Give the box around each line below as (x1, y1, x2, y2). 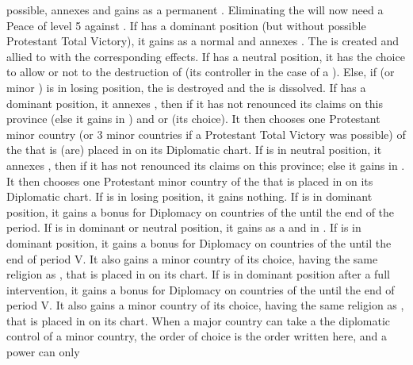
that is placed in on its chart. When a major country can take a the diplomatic (6, 312, 391, 328)
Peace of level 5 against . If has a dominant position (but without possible (6, 17, 366, 33)
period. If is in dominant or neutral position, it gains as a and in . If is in (6, 219, 361, 236)
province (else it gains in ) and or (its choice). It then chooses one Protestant (6, 110, 380, 127)
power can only (6, 344, 80, 360)
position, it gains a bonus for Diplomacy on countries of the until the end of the (6, 203, 395, 220)
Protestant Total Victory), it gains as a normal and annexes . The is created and (6, 33, 399, 49)
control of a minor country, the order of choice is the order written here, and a (6, 328, 387, 344)
